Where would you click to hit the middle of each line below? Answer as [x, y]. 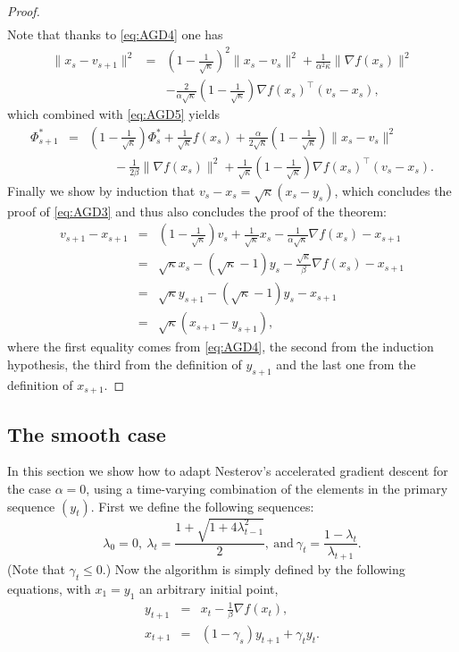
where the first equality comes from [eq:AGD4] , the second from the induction [221, 347]
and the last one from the [346, 364]
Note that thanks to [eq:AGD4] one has [115, 34]
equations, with [49, 588]
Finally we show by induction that [101, 190]
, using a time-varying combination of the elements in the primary [267, 489]
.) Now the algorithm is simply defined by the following [254, 569]
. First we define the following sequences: [202, 506]
